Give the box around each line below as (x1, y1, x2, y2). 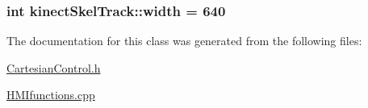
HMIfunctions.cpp (6, 86, 95, 103)
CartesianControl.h (6, 59, 101, 76)
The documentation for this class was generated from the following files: (6, 32, 362, 49)
